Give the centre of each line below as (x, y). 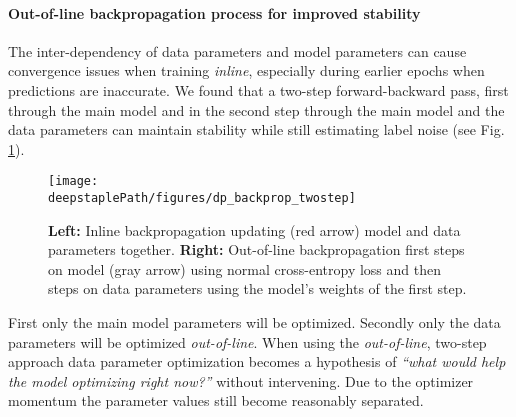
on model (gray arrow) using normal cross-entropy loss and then (245, 268)
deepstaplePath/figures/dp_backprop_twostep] (202, 198)
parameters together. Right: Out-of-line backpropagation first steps (256, 249)
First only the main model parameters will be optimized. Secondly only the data (254, 322)
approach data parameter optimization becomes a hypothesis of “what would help (257, 361)
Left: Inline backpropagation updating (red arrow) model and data (254, 229)
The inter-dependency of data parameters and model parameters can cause (237, 50)
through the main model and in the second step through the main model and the (256, 109)
